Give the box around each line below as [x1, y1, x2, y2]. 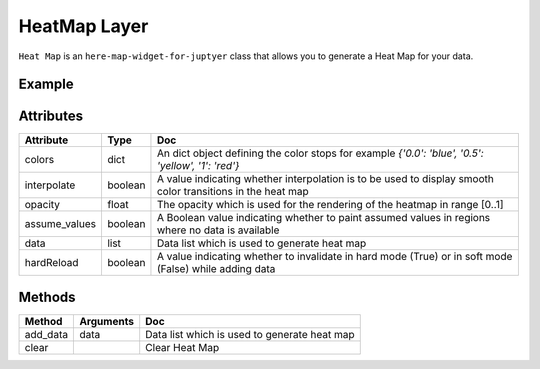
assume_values [24, 217, 97, 231]
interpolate [24, 178, 76, 192]
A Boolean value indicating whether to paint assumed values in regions [156, 211, 491, 225]
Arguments [79, 314, 135, 328]
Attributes [18, 108, 84, 125]
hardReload [24, 256, 79, 270]
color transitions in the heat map [156, 185, 309, 199]
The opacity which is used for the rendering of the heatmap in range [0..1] [156, 198, 504, 212]
